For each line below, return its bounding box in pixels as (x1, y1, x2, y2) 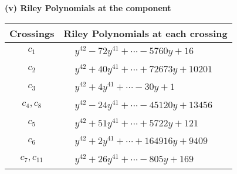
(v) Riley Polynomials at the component (5, 2, 171, 14)
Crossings (9, 26, 55, 40)
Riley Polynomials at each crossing (63, 26, 228, 40)
